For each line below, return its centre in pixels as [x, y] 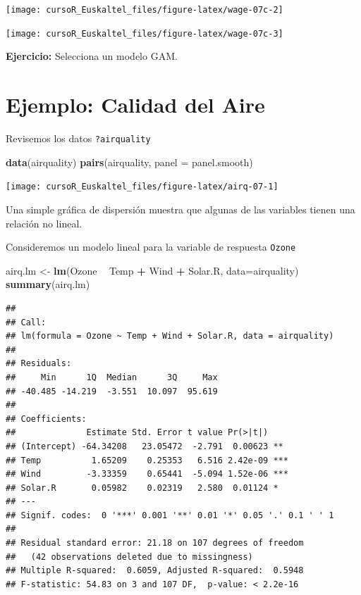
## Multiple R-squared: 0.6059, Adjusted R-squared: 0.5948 [155, 571]
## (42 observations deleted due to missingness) [129, 557]
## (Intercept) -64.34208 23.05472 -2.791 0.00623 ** [145, 446]
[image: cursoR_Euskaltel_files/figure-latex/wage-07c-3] [145, 33]
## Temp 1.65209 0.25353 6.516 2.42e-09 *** [147, 460]
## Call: [26, 322]
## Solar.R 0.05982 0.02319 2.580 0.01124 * [142, 488]
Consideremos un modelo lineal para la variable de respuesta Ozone [151, 247]
